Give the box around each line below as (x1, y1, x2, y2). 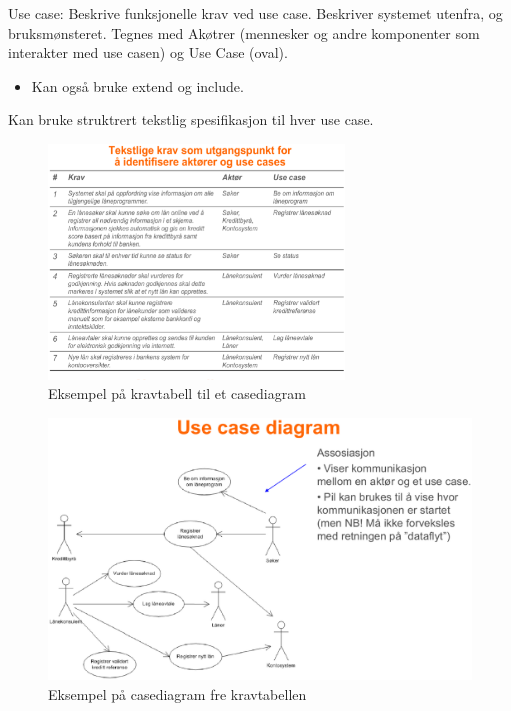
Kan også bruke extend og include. (31, 75, 244, 96)
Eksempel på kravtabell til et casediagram (48, 383, 306, 404)
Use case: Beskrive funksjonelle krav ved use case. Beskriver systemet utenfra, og (8, 3, 503, 23)
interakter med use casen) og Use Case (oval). (8, 42, 288, 63)
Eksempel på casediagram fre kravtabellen (48, 683, 307, 704)
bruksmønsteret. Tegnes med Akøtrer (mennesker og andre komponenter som (8, 22, 480, 43)
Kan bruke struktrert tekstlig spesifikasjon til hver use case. (8, 109, 374, 130)
